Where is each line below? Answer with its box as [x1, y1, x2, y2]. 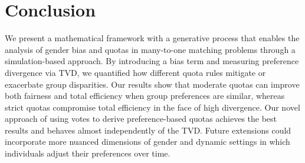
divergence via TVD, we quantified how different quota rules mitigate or [5, 66, 266, 78]
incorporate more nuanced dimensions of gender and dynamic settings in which [5, 135, 290, 148]
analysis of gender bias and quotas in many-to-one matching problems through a [5, 43, 296, 55]
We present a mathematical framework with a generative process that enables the [5, 32, 300, 44]
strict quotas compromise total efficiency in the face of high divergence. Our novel [5, 101, 300, 113]
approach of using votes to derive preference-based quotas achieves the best [5, 112, 277, 125]
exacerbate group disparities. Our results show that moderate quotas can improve [5, 78, 300, 90]
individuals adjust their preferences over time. [5, 147, 170, 159]
